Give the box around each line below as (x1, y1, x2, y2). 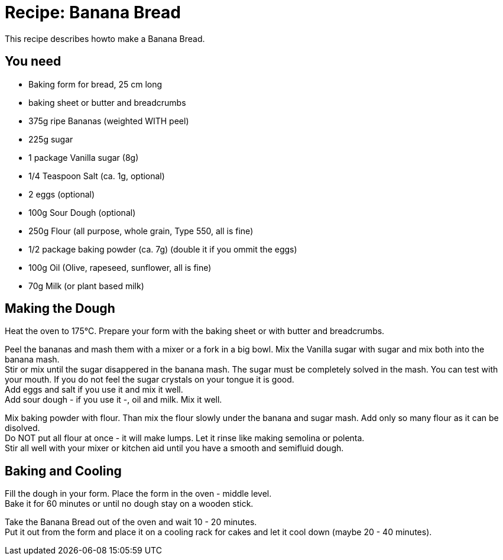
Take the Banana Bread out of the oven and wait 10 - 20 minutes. (5, 517, 257, 527)
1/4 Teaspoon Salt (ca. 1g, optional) (28, 170, 165, 181)
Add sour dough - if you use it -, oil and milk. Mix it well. (5, 394, 222, 405)
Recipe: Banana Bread (5, 2, 181, 22)
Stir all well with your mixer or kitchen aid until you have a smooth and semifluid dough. (5, 443, 344, 454)
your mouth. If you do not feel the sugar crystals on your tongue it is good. (5, 374, 294, 385)
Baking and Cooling (5, 463, 122, 478)
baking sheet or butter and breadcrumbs (28, 97, 186, 108)
